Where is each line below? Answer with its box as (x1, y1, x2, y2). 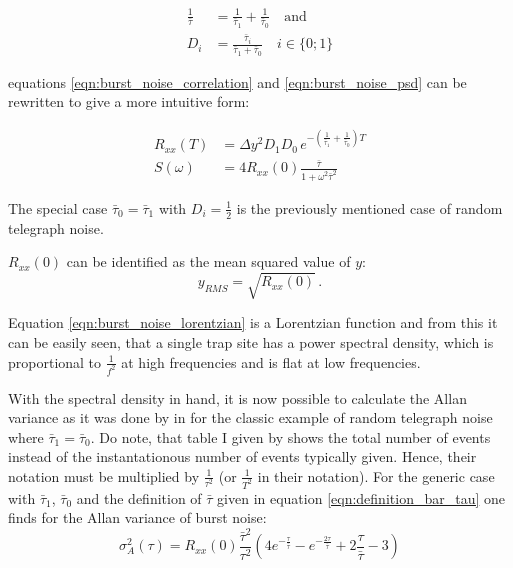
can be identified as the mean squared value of (66, 251, 351, 272)
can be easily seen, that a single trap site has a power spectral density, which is (8, 332, 494, 353)
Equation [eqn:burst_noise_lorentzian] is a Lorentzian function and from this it (8, 312, 498, 333)
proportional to (8, 351, 102, 372)
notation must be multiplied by (8, 465, 200, 486)
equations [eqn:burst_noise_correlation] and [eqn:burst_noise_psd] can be (8, 71, 467, 92)
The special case (8, 197, 108, 218)
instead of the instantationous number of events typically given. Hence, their (8, 446, 477, 467)
